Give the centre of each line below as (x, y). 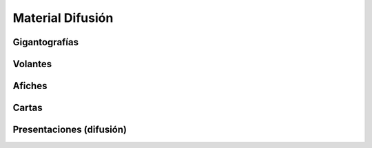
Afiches (30, 86)
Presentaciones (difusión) (70, 130)
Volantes (32, 64)
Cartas (28, 108)
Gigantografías (46, 42)
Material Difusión (63, 18)
